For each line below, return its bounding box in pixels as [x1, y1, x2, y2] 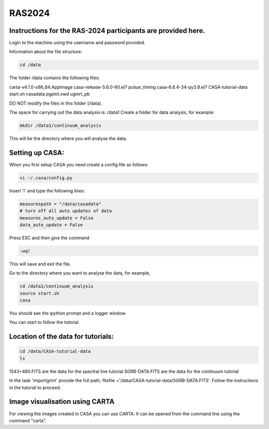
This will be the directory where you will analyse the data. [9, 135, 128, 142]
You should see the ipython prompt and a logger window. [9, 310, 127, 316]
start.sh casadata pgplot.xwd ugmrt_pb [9, 91, 90, 97]
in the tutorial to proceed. [9, 384, 61, 391]
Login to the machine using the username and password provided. [9, 40, 145, 46]
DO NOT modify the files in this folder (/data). [9, 100, 103, 106]
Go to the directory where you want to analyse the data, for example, [9, 270, 150, 276]
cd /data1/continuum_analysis [19, 284, 94, 289]
